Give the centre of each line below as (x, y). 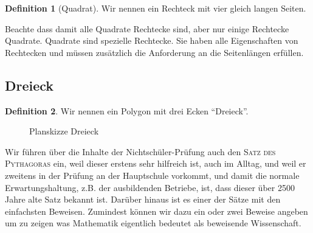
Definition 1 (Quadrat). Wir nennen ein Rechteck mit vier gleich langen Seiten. (156, 8)
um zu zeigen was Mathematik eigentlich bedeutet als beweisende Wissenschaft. (153, 223)
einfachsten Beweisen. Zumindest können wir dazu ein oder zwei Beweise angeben (156, 211)
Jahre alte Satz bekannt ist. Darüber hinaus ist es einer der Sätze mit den (143, 199)
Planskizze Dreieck (64, 131)
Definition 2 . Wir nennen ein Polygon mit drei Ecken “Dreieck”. (127, 110)
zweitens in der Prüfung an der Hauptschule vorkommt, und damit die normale (152, 175)
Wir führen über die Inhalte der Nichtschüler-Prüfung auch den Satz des (140, 151)
